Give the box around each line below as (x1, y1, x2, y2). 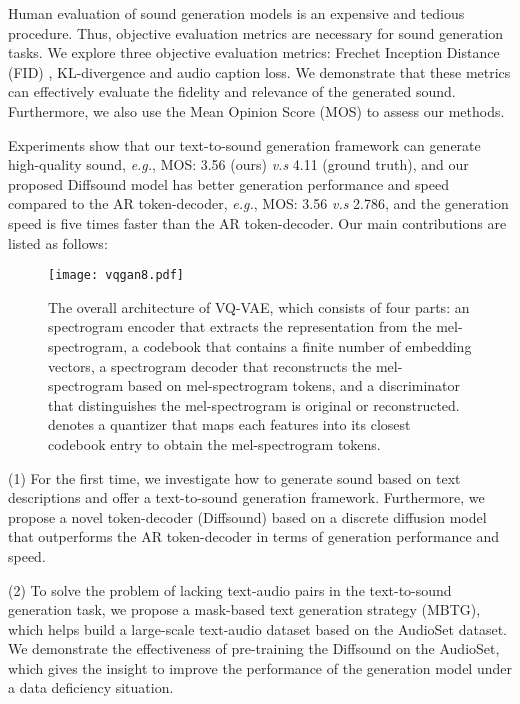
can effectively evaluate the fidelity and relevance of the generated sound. (8, 81, 456, 102)
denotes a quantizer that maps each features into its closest (48, 414, 411, 435)
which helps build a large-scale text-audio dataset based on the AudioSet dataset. (8, 618, 507, 639)
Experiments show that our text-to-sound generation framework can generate (8, 134, 481, 155)
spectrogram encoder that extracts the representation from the (48, 316, 432, 337)
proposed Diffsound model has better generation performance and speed (8, 173, 449, 194)
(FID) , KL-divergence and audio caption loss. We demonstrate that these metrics (8, 61, 511, 82)
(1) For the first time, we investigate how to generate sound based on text (8, 467, 461, 488)
